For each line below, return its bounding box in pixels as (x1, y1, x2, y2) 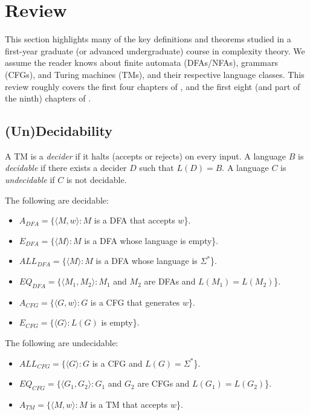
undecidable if (5, 173, 55, 186)
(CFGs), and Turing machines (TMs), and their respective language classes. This (5, 68, 305, 80)
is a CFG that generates (90, 295, 180, 308)
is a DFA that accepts (94, 214, 175, 227)
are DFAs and (144, 275, 196, 288)
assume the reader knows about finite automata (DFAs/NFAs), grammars (5, 56, 278, 69)
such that (139, 161, 174, 174)
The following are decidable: (5, 193, 109, 206)
